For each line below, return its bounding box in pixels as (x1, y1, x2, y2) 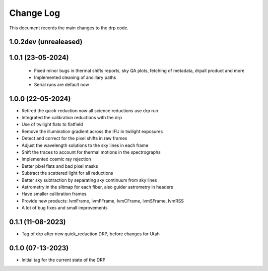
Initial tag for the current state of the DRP (21, 257, 106, 263)
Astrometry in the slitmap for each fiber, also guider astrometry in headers (21, 184, 173, 190)
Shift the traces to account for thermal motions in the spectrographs (21, 149, 161, 155)
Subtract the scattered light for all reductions (21, 170, 114, 176)
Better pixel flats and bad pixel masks (21, 163, 98, 169)
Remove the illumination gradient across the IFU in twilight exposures (21, 128, 163, 134)
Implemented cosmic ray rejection (21, 156, 91, 162)
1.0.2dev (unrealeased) (9, 38, 83, 46)
